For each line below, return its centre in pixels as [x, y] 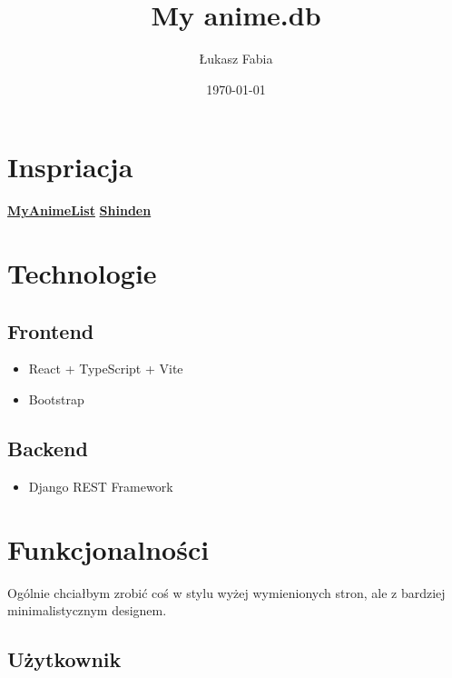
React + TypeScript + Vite [106, 369]
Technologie [82, 273]
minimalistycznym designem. [87, 610]
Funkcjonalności [108, 548]
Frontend [51, 330]
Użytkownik [64, 659]
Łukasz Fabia [236, 59]
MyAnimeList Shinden [79, 210]
